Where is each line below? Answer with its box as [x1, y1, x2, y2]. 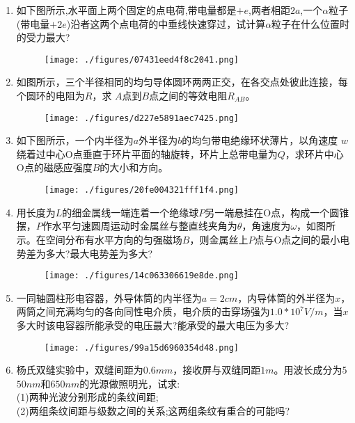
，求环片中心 [285, 146, 344, 161]
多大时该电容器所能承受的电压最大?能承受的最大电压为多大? [16, 317, 290, 332]
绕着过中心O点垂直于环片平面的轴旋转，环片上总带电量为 [16, 146, 278, 161]
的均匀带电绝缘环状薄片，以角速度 [182, 133, 338, 147]
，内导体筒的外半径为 [237, 290, 336, 305]
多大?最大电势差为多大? [45, 246, 153, 260]
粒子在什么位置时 [271, 16, 350, 31]
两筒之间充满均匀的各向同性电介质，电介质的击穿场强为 [16, 304, 270, 319]
